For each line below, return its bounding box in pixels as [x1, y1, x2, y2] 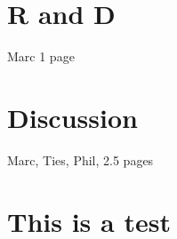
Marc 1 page [7, 47, 75, 66]
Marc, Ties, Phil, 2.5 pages [7, 150, 154, 169]
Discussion [7, 99, 138, 135]
